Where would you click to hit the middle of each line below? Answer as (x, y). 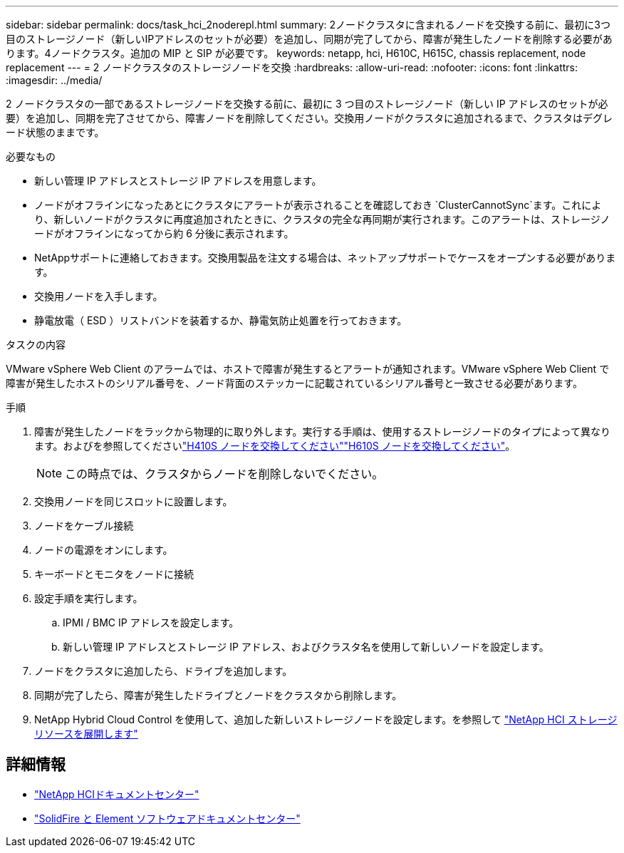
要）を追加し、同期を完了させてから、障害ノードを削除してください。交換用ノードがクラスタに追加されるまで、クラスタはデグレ (310, 118)
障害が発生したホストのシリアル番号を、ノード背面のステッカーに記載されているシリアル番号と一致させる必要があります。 (294, 383)
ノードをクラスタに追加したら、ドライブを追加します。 (163, 671)
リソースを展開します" (86, 734)
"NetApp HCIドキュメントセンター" (117, 794)
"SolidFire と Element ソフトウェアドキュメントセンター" (167, 818)
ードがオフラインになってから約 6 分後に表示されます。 (164, 233)
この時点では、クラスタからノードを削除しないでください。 (224, 474)
